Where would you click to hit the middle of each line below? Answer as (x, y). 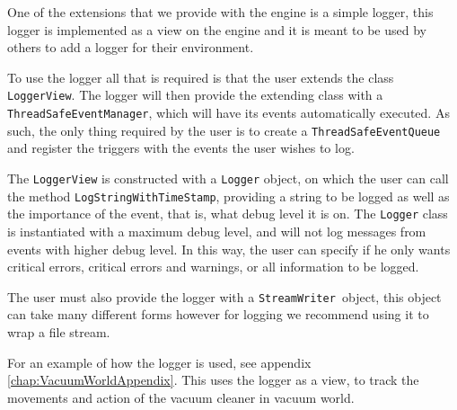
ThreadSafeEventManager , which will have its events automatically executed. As (228, 113)
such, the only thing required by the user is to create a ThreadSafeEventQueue (224, 130)
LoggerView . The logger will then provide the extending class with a (195, 95)
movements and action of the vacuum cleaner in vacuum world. (181, 397)
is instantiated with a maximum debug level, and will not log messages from (217, 231)
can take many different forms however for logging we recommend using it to (218, 314)
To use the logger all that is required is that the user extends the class (201, 77)
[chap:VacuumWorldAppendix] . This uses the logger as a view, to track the (213, 380)
